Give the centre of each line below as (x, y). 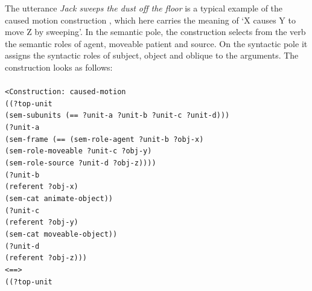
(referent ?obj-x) (42, 187)
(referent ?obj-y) (42, 222)
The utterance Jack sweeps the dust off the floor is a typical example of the (144, 8)
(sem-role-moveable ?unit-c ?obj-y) (78, 151)
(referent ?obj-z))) (46, 258)
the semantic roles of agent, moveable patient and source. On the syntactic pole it (156, 43)
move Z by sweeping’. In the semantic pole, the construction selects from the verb (155, 32)
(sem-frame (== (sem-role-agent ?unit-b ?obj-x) (104, 139)
